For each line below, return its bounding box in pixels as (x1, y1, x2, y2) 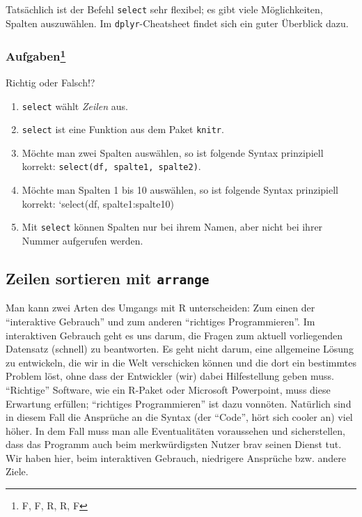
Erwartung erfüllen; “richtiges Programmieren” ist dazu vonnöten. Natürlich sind (6, 396, 352, 410)
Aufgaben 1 (6, 46, 66, 65)
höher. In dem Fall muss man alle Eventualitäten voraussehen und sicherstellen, (6, 423, 345, 438)
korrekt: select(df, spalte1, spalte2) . (22, 159, 201, 173)
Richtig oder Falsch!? (6, 75, 95, 89)
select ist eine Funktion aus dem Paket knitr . (22, 122, 224, 137)
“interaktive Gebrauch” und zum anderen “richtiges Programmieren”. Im (6, 314, 315, 328)
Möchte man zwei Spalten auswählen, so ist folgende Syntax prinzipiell (22, 145, 324, 160)
